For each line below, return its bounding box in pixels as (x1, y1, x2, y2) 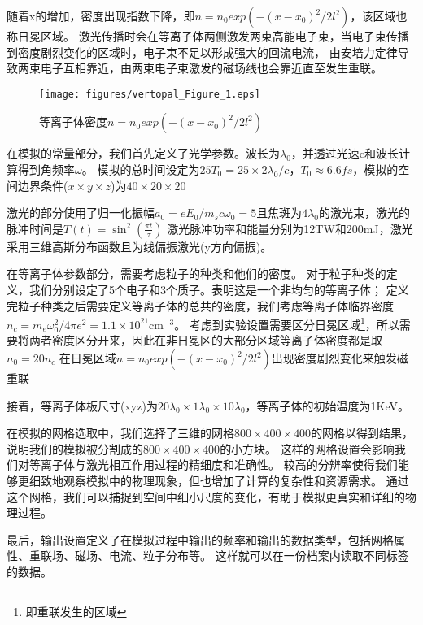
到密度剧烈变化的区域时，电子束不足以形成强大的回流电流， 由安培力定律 (7, 43, 398, 60)
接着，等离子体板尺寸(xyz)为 (7, 397, 158, 414)
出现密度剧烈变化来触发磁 (271, 349, 408, 367)
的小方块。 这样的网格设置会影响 (220, 440, 395, 457)
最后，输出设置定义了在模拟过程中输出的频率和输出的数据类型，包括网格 (7, 531, 394, 548)
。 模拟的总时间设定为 (81, 161, 200, 178)
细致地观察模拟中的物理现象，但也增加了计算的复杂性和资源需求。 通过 (28, 472, 409, 488)
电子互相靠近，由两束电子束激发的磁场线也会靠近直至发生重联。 (40, 59, 382, 76)
